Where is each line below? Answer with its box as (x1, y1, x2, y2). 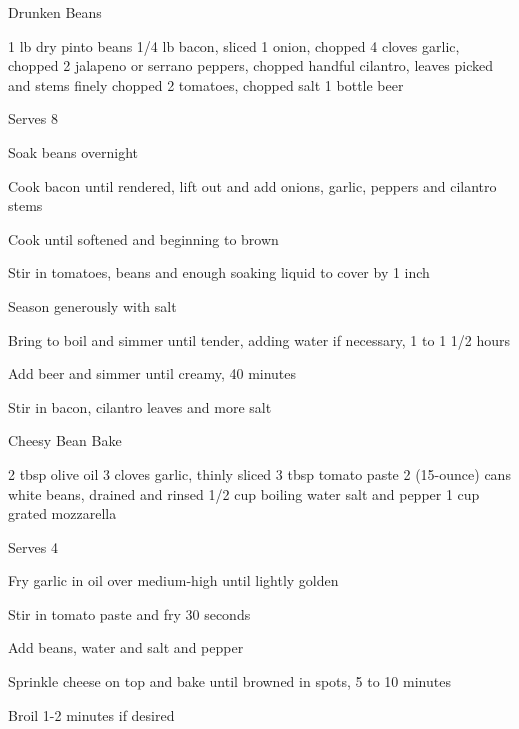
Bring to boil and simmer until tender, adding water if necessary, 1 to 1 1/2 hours (8, 329, 511, 350)
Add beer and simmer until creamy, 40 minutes (8, 363, 297, 384)
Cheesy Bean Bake (8, 430, 122, 451)
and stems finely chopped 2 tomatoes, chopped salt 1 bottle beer (8, 74, 404, 95)
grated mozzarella (8, 503, 117, 524)
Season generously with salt (8, 295, 177, 316)
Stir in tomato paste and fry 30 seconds (8, 603, 251, 624)
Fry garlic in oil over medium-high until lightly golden (8, 570, 339, 591)
